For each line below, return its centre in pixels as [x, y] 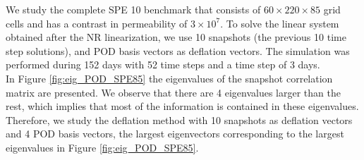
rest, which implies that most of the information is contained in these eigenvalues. [182, 106]
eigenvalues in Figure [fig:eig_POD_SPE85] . [102, 147]
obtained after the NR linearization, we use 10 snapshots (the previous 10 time [176, 37]
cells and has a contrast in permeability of [97, 23]
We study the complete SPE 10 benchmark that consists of [133, 9]
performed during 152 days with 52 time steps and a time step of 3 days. [163, 64]
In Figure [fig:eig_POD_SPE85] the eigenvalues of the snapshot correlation [169, 78]
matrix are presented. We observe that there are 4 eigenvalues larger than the [173, 92]
